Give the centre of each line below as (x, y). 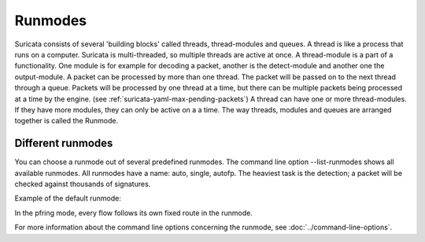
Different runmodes (64, 143)
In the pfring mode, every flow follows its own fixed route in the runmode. (134, 213)
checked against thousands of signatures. (83, 184)
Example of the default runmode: (68, 198)
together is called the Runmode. (66, 121)
